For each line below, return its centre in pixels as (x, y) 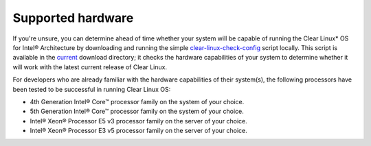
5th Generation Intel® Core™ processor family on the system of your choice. (137, 111)
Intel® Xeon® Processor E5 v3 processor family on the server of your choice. (138, 121)
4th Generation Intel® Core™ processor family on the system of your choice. (137, 101)
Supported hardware (73, 18)
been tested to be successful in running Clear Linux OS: (92, 89)
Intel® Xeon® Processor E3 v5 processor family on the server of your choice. (138, 131)
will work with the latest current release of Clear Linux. (90, 67)
